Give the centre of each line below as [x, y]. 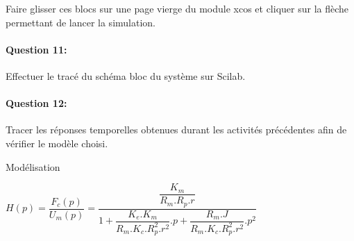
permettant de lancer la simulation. [81, 22]
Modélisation [33, 166]
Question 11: [36, 49]
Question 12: [36, 103]
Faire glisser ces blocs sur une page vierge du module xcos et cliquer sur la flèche [177, 8]
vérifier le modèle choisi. [57, 143]
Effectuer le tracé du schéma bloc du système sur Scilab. [126, 75]
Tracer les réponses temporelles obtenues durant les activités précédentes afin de [176, 130]
